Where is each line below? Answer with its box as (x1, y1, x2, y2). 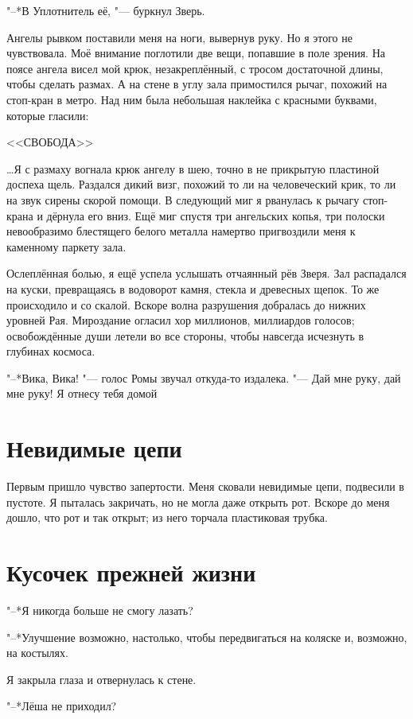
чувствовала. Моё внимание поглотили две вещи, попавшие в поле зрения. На (6, 45, 385, 61)
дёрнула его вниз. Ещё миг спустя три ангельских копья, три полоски (46, 207, 385, 223)
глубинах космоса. (6, 343, 95, 359)
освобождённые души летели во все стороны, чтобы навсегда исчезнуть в (6, 327, 364, 344)
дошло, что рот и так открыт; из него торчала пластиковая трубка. (6, 509, 328, 526)
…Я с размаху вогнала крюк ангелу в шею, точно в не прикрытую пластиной (6, 160, 380, 177)
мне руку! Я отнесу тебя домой (6, 385, 158, 402)
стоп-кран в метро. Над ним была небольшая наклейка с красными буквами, (6, 91, 377, 107)
